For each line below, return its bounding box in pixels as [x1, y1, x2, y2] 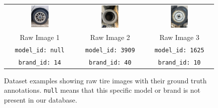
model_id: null [15, 46, 65, 54]
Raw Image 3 [159, 32, 200, 42]
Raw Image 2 [90, 32, 130, 42]
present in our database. [4, 95, 77, 105]
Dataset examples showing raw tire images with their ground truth [4, 75, 207, 85]
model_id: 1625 [154, 46, 205, 54]
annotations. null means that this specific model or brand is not [4, 85, 201, 95]
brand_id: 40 [89, 59, 132, 66]
